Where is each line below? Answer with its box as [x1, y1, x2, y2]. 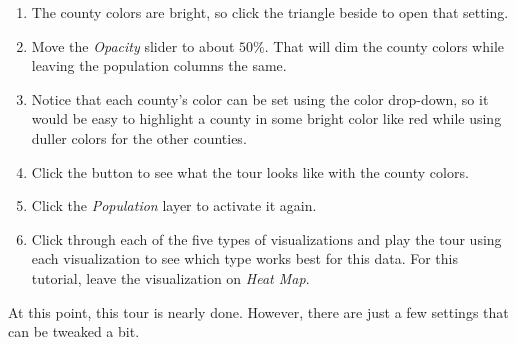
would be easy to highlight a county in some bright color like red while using [31, 108, 502, 129]
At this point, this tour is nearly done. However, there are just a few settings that [8, 301, 509, 322]
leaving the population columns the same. [31, 55, 287, 76]
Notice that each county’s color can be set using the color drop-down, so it [31, 88, 489, 109]
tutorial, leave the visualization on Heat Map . [31, 267, 310, 288]
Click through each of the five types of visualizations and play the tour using [31, 228, 502, 249]
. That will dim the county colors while [264, 35, 505, 56]
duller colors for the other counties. [31, 127, 247, 148]
